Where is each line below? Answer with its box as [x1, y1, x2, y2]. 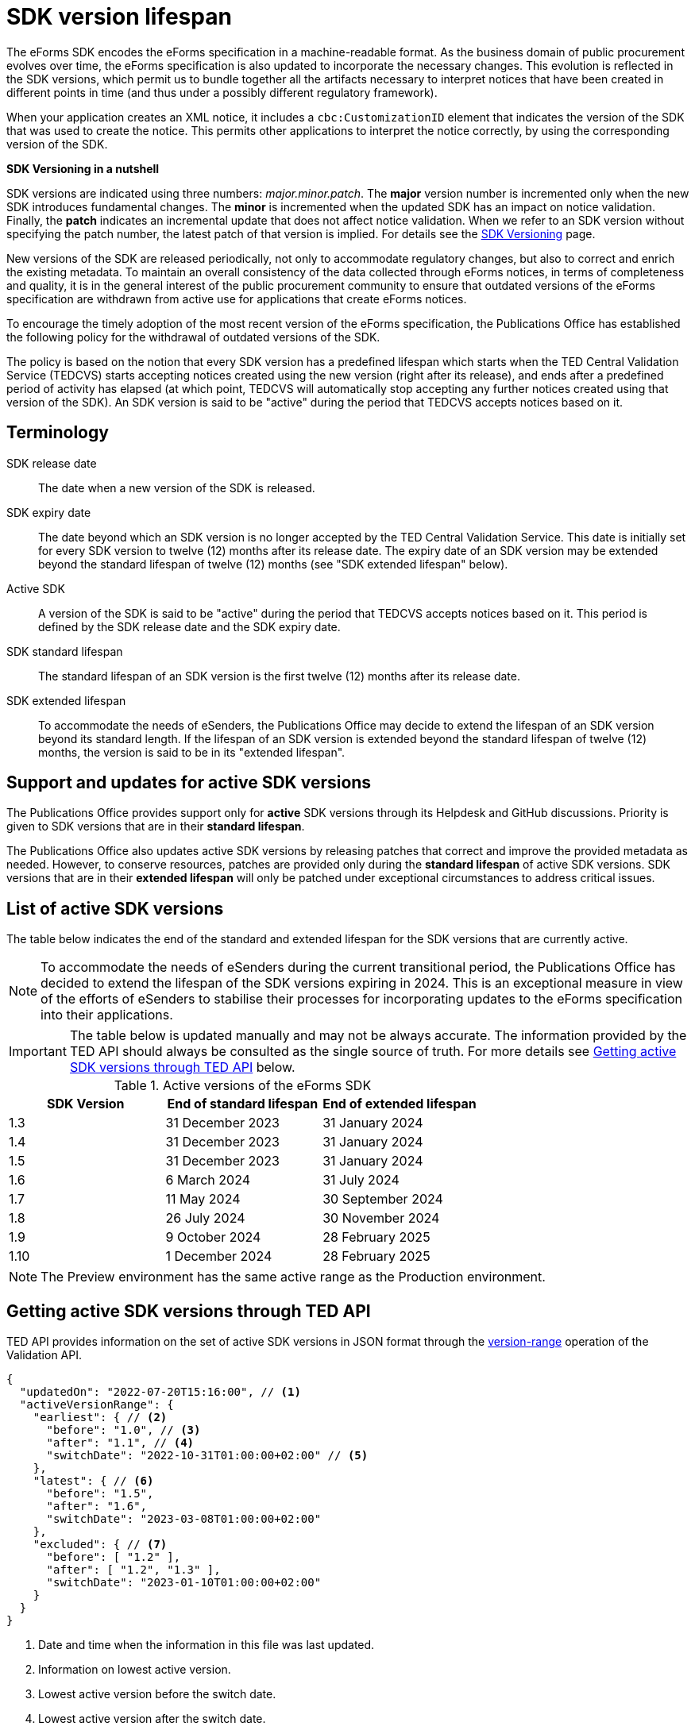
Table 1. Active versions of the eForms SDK [114, 1077, 372, 1094]
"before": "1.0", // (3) [46, 1424, 201, 1437]
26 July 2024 [165, 1210, 245, 1227]
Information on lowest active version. [38, 1663, 231, 1677]
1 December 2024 [165, 1248, 272, 1265]
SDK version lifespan [6, 3, 232, 30]
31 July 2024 [322, 1172, 400, 1189]
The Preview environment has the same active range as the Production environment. [41, 1269, 546, 1285]
